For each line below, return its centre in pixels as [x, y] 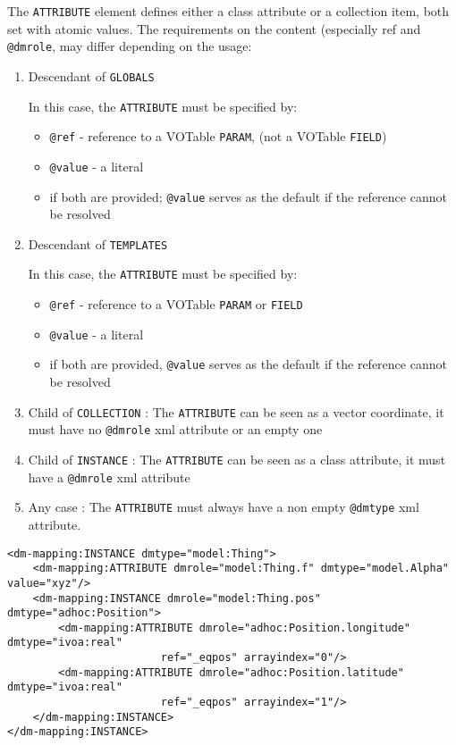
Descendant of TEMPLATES [98, 243]
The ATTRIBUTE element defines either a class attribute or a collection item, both [228, 11]
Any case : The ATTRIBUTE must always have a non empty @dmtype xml [224, 507]
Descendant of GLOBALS [91, 75]
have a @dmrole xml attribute [109, 477]
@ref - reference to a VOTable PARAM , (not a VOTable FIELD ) [218, 136]
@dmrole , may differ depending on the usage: [130, 46]
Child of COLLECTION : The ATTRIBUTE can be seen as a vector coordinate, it [236, 411]
